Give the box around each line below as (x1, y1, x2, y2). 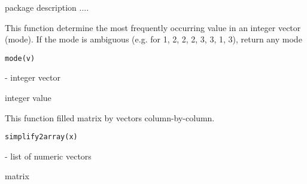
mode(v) (5, 54, 35, 63)
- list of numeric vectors (5, 149, 92, 162)
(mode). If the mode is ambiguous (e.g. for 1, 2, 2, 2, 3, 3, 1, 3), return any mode (5, 33, 302, 45)
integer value (5, 91, 51, 104)
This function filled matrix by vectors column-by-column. (5, 111, 215, 124)
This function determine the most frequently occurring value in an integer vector (5, 21, 301, 33)
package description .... (5, 1, 89, 13)
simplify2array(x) (5, 133, 78, 142)
